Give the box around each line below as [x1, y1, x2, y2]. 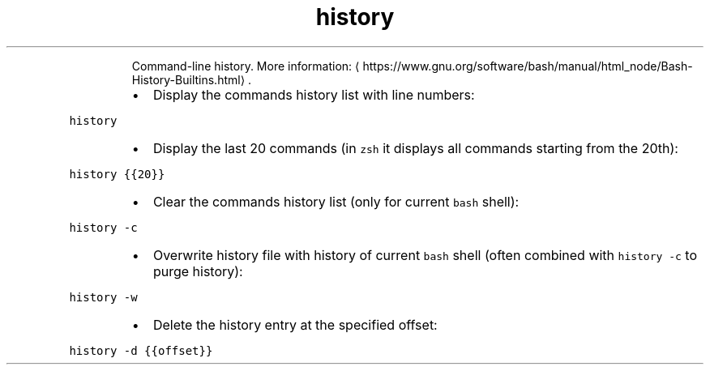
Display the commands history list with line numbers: [152, 86, 475, 103]
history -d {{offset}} [69, 343, 213, 357]
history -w [69, 290, 138, 304]
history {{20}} [69, 167, 165, 181]
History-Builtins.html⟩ [131, 72, 246, 87]
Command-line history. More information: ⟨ [131, 58, 360, 73]
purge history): [152, 262, 243, 279]
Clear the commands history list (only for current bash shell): [152, 193, 520, 210]
